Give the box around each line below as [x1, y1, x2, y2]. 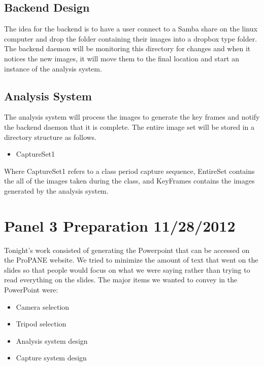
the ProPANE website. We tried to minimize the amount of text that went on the [4, 254, 258, 265]
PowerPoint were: [4, 284, 58, 295]
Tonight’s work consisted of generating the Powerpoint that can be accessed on [4, 244, 250, 255]
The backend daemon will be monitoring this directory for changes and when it [4, 43, 251, 54]
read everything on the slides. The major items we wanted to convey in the [4, 274, 238, 285]
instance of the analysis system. [4, 63, 102, 74]
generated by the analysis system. [4, 185, 109, 196]
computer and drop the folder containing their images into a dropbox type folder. [4, 33, 257, 44]
